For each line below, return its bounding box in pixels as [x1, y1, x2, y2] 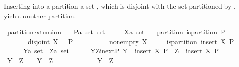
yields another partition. [4, 10, 76, 20]
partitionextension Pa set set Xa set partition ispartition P [7, 27, 225, 37]
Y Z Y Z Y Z [7, 55, 114, 65]
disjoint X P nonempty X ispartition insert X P [27, 36, 234, 46]
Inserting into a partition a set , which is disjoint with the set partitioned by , [4, 1, 236, 11]
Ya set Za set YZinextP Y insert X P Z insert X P [23, 46, 219, 56]
